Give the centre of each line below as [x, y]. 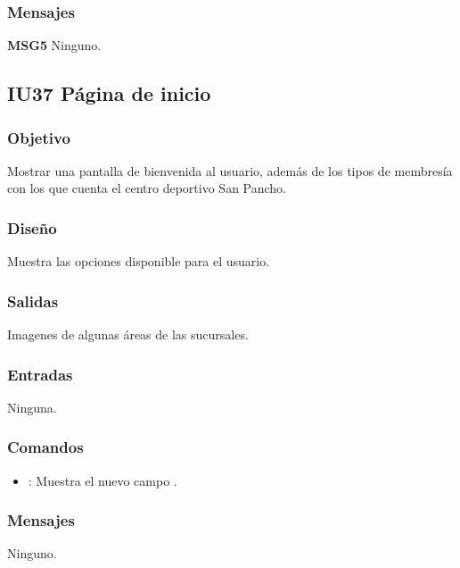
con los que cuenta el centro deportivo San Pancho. [147, 188]
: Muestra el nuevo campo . [103, 480]
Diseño [32, 227]
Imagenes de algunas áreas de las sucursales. [128, 334]
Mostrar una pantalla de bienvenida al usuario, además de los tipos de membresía [230, 170]
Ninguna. [32, 407]
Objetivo [39, 137]
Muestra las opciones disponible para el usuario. [139, 261]
